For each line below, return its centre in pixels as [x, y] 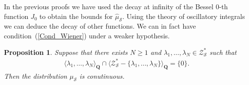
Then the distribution [36, 76]
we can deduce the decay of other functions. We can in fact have [100, 26]
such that [223, 52]
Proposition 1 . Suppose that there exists [66, 52]
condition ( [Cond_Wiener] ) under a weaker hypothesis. [87, 35]
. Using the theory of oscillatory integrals [184, 16]
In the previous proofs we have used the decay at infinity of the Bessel [109, 6]
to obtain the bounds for [76, 16]
